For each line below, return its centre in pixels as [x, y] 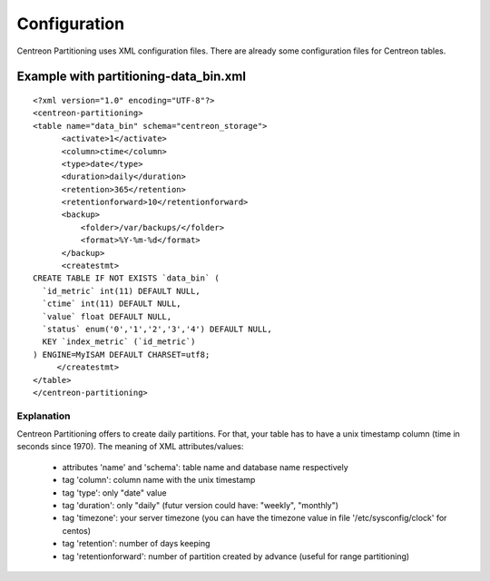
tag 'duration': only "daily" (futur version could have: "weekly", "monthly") [201, 506]
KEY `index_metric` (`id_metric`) [119, 342]
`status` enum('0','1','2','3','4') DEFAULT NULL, [157, 329]
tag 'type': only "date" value [114, 492]
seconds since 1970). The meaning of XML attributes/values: [130, 447]
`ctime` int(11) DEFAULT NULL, [112, 304]
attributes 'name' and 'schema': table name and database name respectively [205, 467]
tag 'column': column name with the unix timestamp [159, 480]
